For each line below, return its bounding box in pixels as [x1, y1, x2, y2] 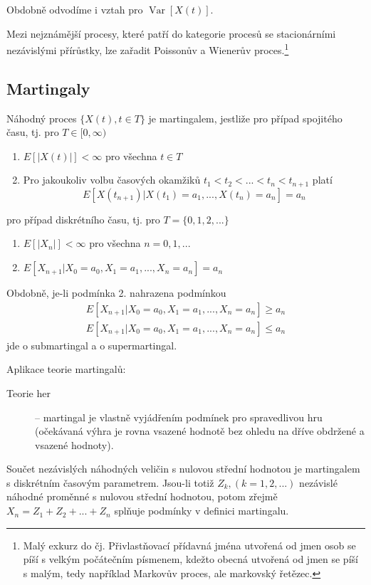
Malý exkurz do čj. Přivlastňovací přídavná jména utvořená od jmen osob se [23, 537, 356, 552]
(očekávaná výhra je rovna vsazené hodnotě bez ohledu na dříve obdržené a [35, 423, 365, 438]
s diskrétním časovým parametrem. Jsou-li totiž [6, 475, 214, 490]
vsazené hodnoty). [35, 437, 114, 452]
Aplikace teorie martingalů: [6, 362, 126, 376]
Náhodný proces [6, 110, 77, 125]
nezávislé [299, 475, 338, 490]
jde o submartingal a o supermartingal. [6, 337, 177, 352]
